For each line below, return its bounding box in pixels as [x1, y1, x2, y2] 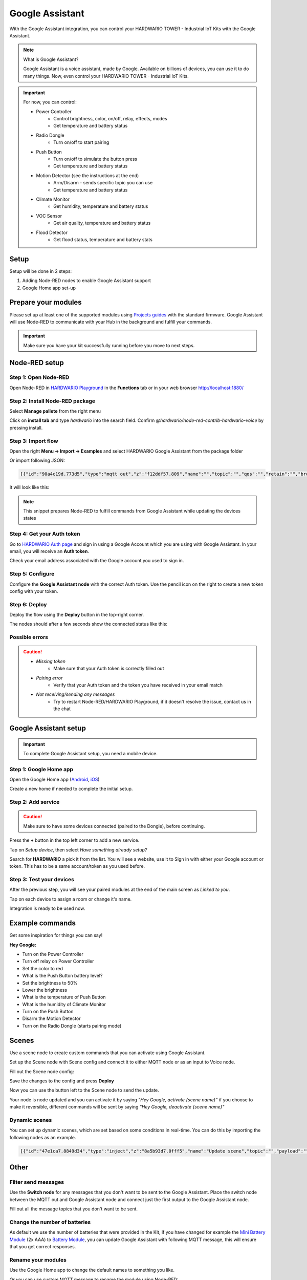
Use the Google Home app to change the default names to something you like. [9, 1267, 175, 1273]
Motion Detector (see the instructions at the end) [36, 172, 139, 179]
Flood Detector [36, 229, 68, 236]
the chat [53, 706, 71, 712]
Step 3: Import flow [9, 437, 58, 444]
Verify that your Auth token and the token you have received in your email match [53, 681, 223, 688]
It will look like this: [9, 484, 50, 490]
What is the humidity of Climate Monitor [22, 1001, 106, 1007]
